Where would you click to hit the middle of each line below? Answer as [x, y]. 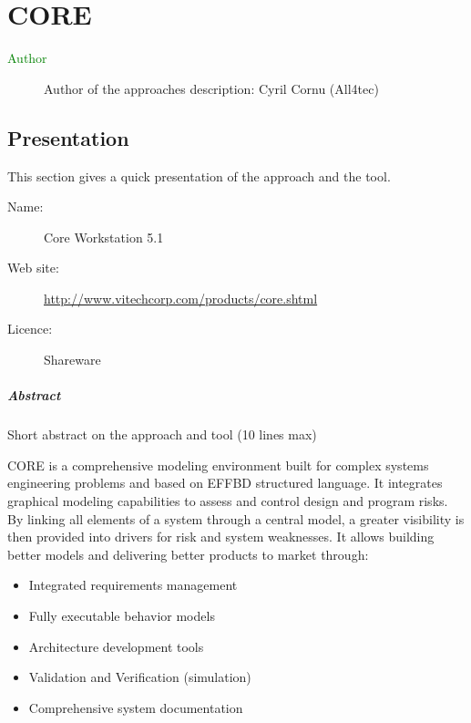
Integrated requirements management [133, 585]
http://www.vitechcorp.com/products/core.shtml [181, 298]
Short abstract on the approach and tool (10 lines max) [162, 434]
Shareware [72, 360]
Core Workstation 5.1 [104, 237]
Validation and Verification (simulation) [140, 677]
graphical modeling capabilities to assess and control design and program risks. [228, 501]
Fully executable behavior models [122, 615]
